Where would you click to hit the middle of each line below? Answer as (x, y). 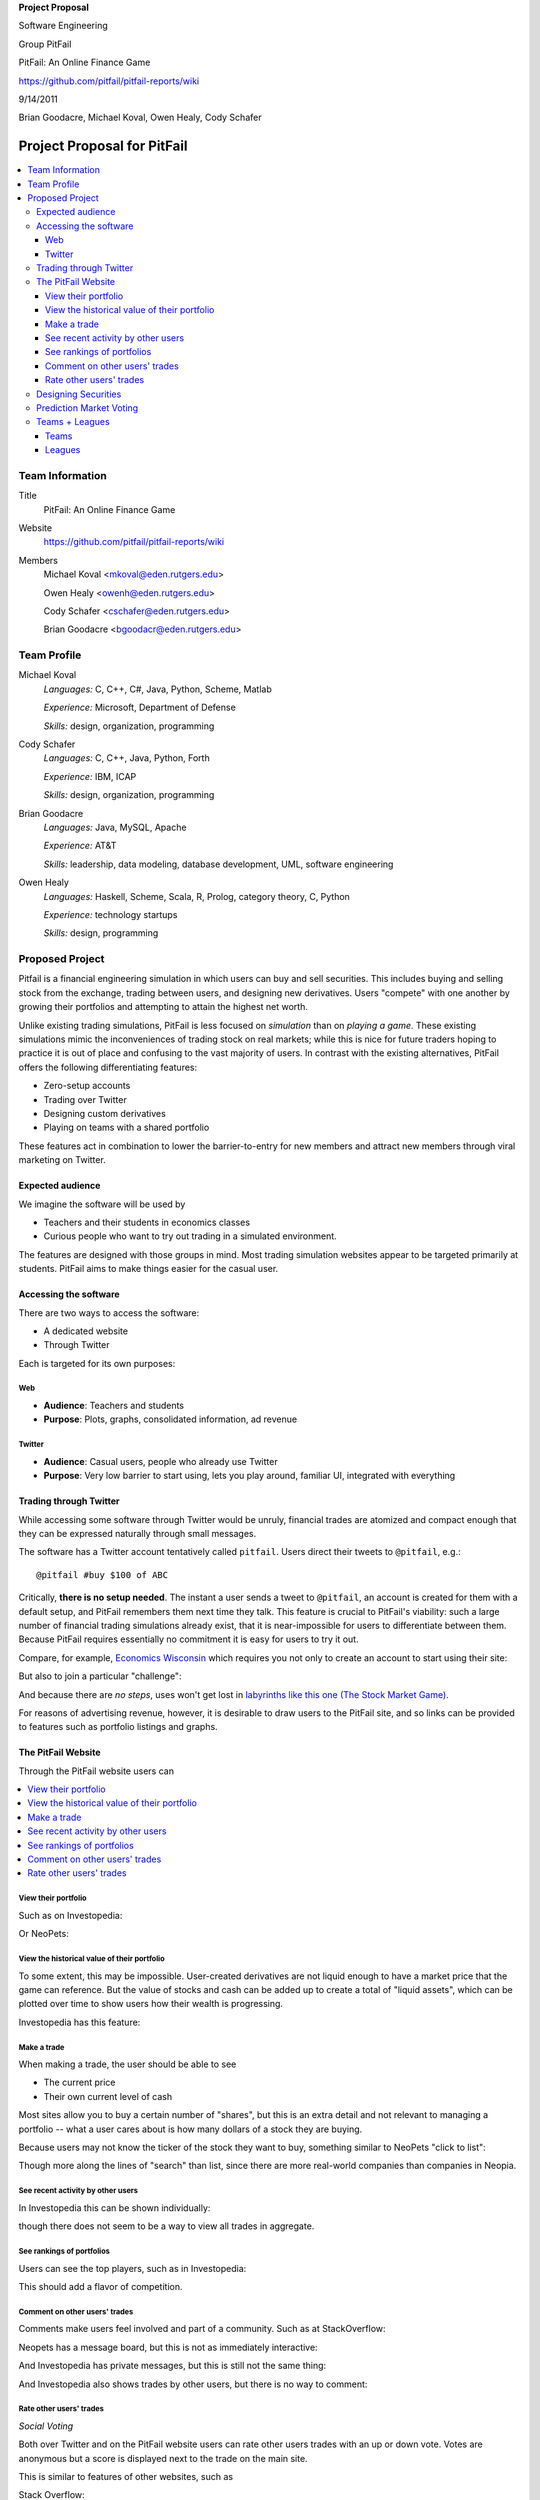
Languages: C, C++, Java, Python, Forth (126, 758)
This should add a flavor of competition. (100, 2286)
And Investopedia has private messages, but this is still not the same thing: (172, 2366)
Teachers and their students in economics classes (146, 1222)
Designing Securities (79, 394)
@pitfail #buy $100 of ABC (102, 1574)
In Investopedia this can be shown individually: (114, 2207)
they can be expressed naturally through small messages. (137, 1533)
